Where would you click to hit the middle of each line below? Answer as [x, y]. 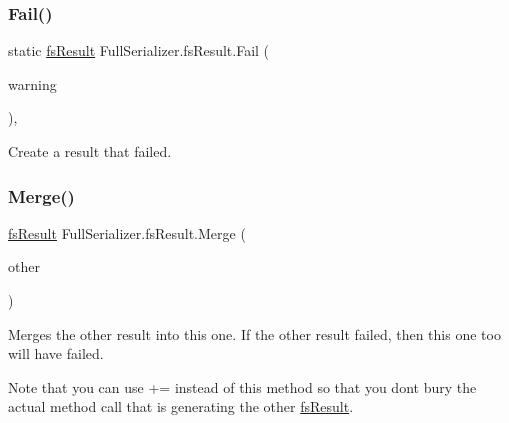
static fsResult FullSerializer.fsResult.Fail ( [139, 50]
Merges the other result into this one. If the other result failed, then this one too [254, 333]
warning [32, 83]
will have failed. [56, 353]
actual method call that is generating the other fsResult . [181, 406]
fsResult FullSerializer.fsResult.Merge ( [127, 232]
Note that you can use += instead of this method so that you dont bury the [242, 386]
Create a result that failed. [90, 151]
